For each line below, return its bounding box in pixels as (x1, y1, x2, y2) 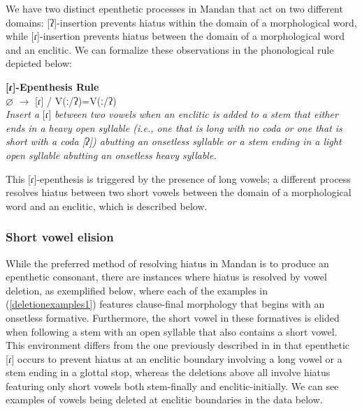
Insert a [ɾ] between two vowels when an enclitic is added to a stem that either (6, 107, 338, 121)
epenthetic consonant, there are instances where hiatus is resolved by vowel (6, 269, 327, 284)
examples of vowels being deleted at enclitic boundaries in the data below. (6, 392, 323, 407)
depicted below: (6, 56, 72, 70)
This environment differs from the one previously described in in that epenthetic (6, 338, 350, 352)
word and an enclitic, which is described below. (6, 198, 208, 213)
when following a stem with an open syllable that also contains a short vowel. (6, 324, 338, 338)
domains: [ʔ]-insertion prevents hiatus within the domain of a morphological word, (6, 15, 357, 29)
